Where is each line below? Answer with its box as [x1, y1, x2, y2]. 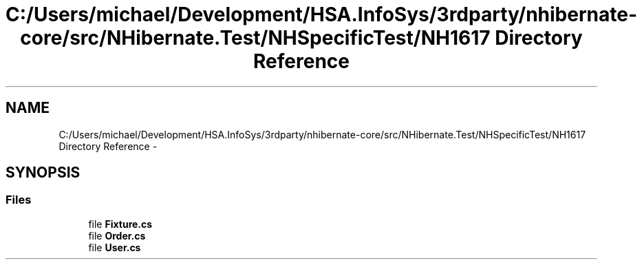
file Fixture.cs [88, 218, 153, 230]
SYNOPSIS [6, 164, 81, 182]
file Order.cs [88, 229, 146, 242]
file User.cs [88, 241, 141, 253]
